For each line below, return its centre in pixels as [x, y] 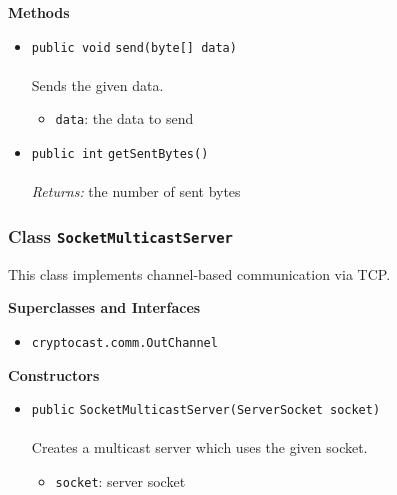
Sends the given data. [97, 84]
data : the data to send [124, 118]
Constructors [54, 374]
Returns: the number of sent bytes [136, 191]
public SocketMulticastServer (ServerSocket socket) [206, 410]
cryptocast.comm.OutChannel [124, 342]
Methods [39, 12]
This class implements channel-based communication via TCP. [199, 273]
